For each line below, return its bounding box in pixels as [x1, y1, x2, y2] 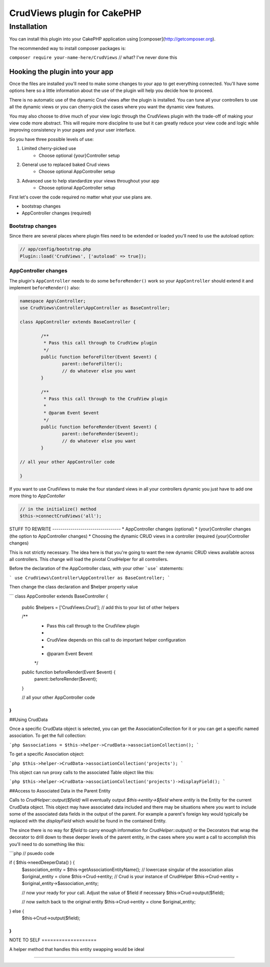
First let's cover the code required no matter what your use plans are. [9, 194, 152, 200]
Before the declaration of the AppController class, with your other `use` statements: [9, 565, 184, 571]
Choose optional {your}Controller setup [38, 152, 120, 158]
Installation [9, 22, 47, 31]
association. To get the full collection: [9, 732, 86, 738]
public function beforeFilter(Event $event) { [40, 354, 157, 360]
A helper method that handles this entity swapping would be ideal [9, 946, 144, 952]
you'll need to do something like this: [9, 841, 85, 847]
